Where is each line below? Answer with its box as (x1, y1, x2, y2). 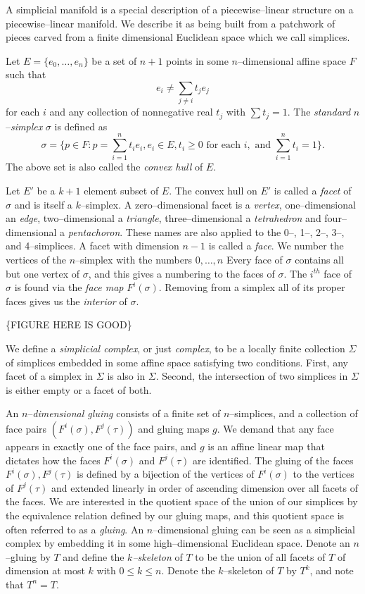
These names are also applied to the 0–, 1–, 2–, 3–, (125, 224, 345, 239)
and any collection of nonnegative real (49, 104, 213, 119)
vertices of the (6, 252, 67, 267)
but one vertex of (6, 266, 80, 280)
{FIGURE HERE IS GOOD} (6, 317, 132, 332)
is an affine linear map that (207, 438, 325, 453)
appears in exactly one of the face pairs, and (6, 438, 197, 453)
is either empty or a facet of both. (6, 382, 152, 397)
